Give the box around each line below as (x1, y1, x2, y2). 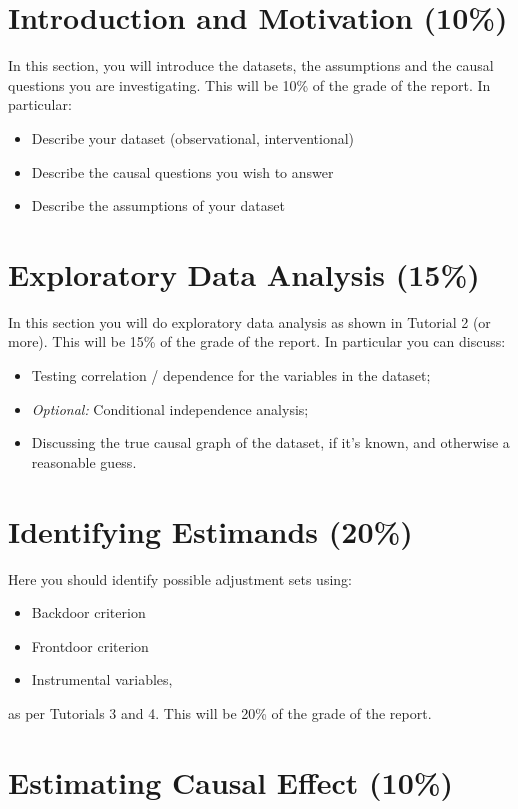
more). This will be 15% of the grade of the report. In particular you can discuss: (8, 331, 506, 352)
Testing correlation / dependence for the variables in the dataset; (31, 365, 431, 385)
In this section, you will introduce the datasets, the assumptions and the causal (8, 55, 494, 76)
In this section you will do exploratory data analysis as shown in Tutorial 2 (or (8, 311, 491, 332)
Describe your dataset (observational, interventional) (31, 127, 355, 148)
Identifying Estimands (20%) (8, 510, 413, 551)
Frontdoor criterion (31, 635, 149, 656)
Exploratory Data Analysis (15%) (8, 253, 480, 294)
